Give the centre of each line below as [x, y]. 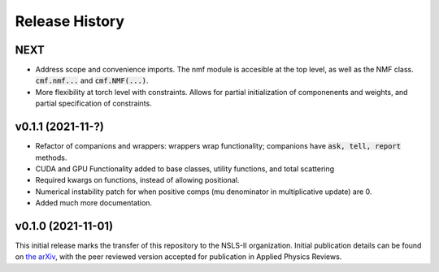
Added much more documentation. [94, 203]
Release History [70, 21]
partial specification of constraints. [93, 104]
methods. [51, 158]
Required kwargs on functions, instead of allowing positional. [137, 180]
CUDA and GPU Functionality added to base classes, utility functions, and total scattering [185, 168]
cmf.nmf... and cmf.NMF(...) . [92, 80]
